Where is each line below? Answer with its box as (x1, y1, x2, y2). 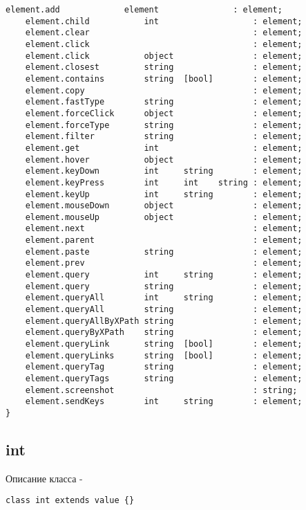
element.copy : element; (25, 85, 303, 95)
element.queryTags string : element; (25, 374, 303, 383)
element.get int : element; (25, 143, 303, 153)
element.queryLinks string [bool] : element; (25, 350, 303, 361)
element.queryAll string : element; (25, 304, 303, 315)
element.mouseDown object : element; (25, 201, 303, 211)
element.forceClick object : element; (25, 108, 303, 118)
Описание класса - (6, 471, 83, 485)
